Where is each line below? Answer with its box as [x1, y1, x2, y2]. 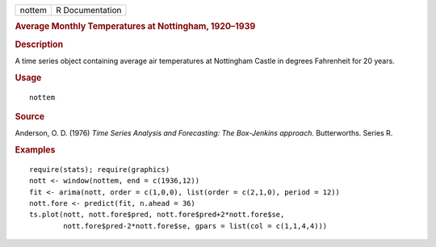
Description [15, 39, 64, 50]
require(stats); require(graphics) [29, 165, 170, 174]
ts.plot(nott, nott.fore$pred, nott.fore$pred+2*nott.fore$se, [29, 210, 285, 220]
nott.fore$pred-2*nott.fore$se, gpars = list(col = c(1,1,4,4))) [63, 221, 328, 230]
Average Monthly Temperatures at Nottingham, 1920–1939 [15, 21, 256, 32]
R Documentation [55, 5, 122, 15]
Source [15, 111, 45, 122]
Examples [15, 144, 56, 156]
